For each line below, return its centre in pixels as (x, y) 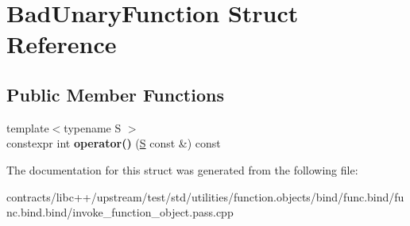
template (28, 127)
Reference (62, 44)
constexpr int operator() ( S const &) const (114, 143)
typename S (93, 127)
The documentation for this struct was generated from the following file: (182, 169)
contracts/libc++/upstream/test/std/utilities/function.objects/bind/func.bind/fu (205, 196)
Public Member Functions (115, 94)
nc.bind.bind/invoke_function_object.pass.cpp (120, 212)
